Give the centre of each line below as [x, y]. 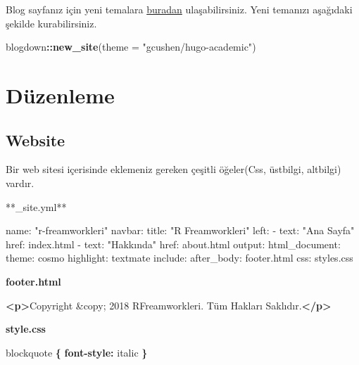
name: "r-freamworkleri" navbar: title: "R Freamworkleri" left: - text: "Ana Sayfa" [180, 230]
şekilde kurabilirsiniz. [51, 23]
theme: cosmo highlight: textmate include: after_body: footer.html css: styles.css [179, 258]
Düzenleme [60, 95]
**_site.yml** [36, 206]
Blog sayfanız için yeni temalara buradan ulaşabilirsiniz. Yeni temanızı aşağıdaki [179, 9]
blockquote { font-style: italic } [77, 352]
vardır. [20, 182]
